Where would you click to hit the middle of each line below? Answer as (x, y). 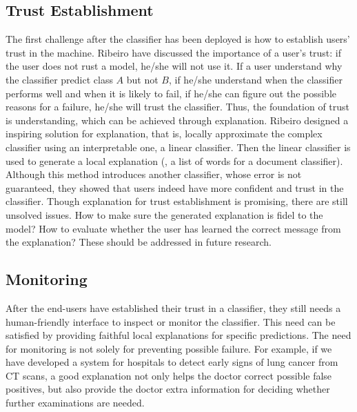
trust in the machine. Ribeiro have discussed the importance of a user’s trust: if (174, 52)
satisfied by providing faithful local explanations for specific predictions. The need (178, 335)
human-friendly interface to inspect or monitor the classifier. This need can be (171, 321)
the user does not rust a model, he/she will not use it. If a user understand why (174, 66)
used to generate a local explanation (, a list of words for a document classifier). (174, 160)
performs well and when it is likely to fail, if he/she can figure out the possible (171, 93)
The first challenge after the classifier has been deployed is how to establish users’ (178, 39)
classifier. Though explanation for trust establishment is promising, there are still (177, 201)
